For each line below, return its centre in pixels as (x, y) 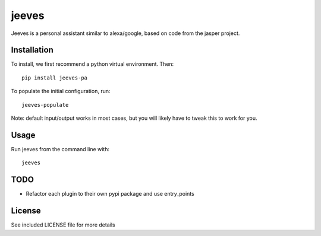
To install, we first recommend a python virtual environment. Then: (92, 64)
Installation (32, 50)
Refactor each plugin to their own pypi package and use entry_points (110, 194)
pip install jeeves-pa (55, 78)
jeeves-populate (45, 105)
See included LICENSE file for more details (63, 225)
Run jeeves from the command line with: (60, 149)
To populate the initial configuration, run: (61, 91)
